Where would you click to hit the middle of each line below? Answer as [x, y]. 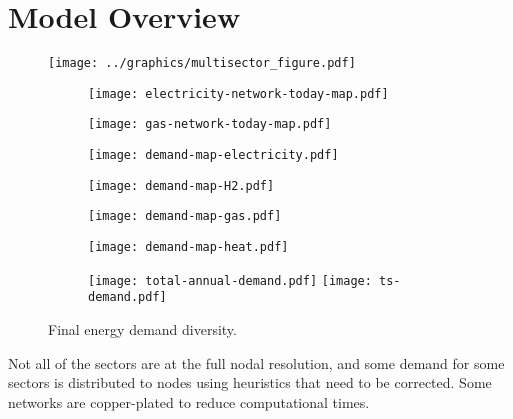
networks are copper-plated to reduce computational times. [189, 401]
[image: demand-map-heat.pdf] [188, 247]
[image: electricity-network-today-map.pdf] [238, 93]
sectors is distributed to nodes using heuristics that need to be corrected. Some [250, 382]
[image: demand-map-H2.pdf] [181, 185]
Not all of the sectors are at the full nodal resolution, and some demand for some [256, 362]
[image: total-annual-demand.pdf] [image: [230, 280]
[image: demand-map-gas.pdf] [185, 216]
